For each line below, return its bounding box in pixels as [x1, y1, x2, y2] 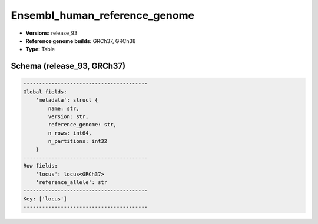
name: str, [48, 105, 79, 112]
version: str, [48, 113, 89, 120]
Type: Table [25, 46, 55, 53]
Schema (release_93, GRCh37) [11, 61, 126, 71]
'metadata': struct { [35, 97, 98, 103]
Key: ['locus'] [23, 195, 67, 202]
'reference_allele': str [35, 179, 108, 186]
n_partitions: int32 [48, 138, 108, 145]
